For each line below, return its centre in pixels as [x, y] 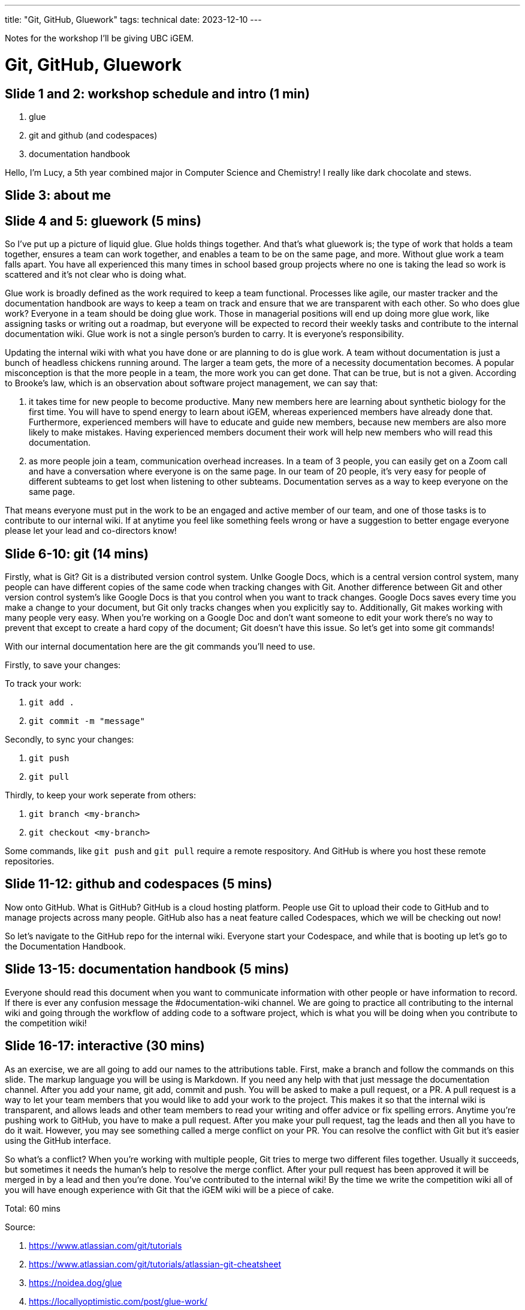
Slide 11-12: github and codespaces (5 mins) [139, 884]
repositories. [30, 861]
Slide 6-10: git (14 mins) [77, 554]
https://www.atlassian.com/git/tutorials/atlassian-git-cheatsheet [155, 1264]
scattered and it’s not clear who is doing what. [96, 275]
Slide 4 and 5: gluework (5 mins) [103, 221]
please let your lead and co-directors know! [91, 531]
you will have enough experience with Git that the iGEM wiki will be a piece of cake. [170, 1189]
